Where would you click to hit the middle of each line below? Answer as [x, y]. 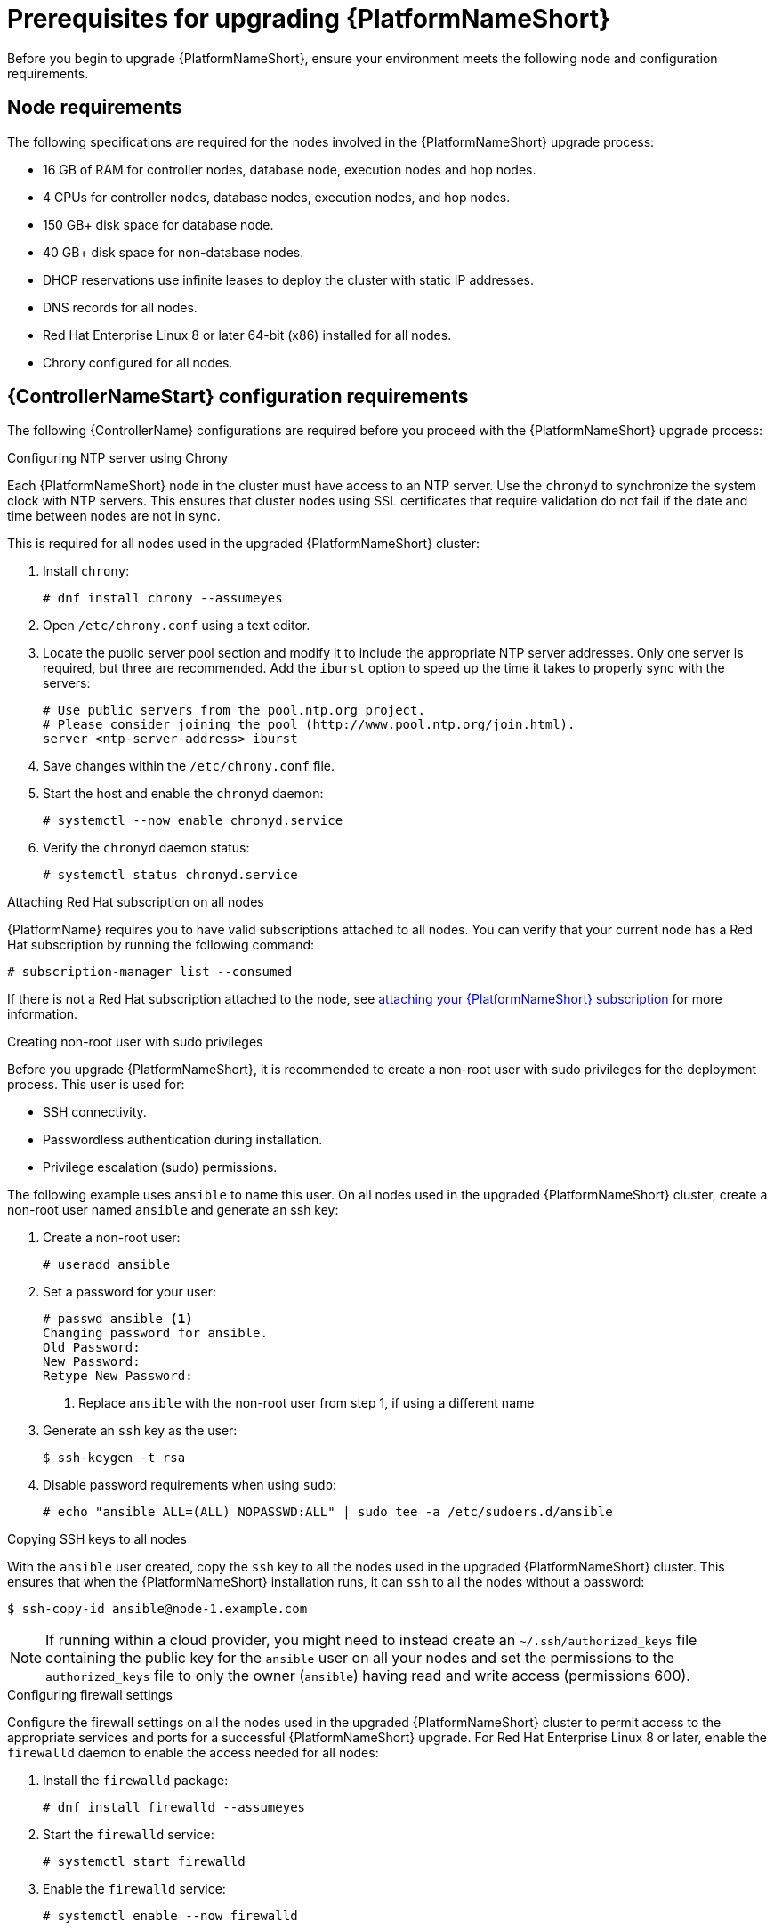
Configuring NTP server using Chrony [118, 458]
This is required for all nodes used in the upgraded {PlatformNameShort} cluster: [244, 544]
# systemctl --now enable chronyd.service [193, 821]
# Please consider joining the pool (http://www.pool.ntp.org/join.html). [309, 725]
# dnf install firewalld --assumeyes [174, 1808]
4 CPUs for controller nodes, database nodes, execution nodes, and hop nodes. [277, 197]
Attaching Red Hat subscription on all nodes [136, 902]
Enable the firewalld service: [134, 1889]
